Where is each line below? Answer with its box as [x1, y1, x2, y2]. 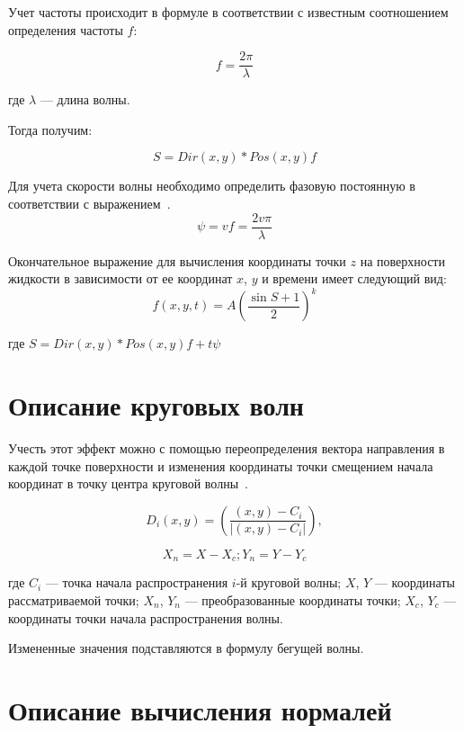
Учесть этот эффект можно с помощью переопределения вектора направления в [8, 439, 445, 458]
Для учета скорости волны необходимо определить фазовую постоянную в [8, 176, 415, 195]
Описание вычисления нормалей [8, 691, 392, 728]
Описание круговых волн [8, 387, 304, 424]
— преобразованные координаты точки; [184, 590, 401, 609]
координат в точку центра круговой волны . [8, 474, 248, 493]
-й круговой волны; [236, 573, 342, 592]
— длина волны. [40, 90, 130, 109]
